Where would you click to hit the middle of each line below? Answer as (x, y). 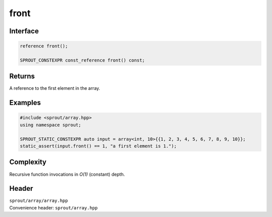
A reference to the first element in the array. (55, 88)
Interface (24, 31)
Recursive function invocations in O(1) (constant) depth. (67, 174)
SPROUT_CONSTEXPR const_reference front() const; (82, 60)
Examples (25, 103)
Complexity (28, 162)
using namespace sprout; (51, 125)
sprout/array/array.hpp (39, 201)
